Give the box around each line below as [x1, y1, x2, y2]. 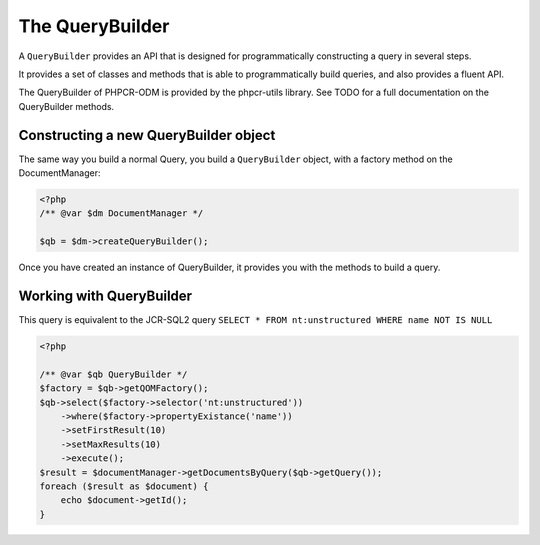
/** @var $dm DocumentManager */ [39, 208, 204, 219]
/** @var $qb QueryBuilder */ [39, 368, 188, 380]
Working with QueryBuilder [18, 287, 193, 304]
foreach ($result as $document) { [39, 480, 209, 492]
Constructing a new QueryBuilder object [18, 126, 276, 144]
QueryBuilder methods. [18, 100, 115, 112]
